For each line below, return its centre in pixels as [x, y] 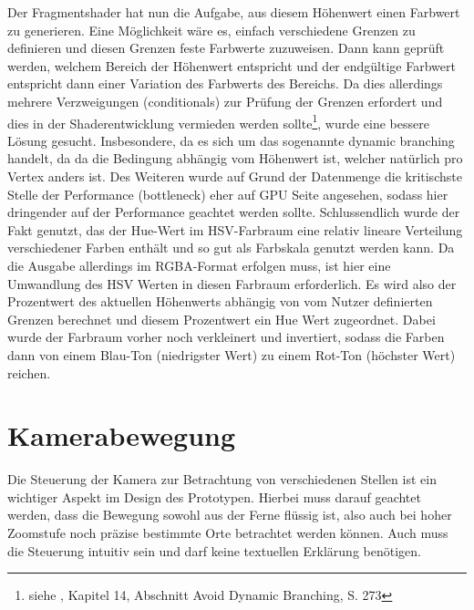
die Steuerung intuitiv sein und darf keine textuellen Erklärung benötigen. [214, 550]
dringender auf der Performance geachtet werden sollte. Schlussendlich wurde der [234, 212]
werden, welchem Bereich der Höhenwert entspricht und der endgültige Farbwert [232, 65]
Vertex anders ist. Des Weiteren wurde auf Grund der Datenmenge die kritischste [235, 176]
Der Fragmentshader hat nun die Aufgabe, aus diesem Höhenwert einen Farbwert [234, 12]
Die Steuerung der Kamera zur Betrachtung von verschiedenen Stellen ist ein [222, 479]
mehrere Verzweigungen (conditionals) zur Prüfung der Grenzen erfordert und [225, 101]
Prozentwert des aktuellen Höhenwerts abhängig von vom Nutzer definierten [220, 301]
